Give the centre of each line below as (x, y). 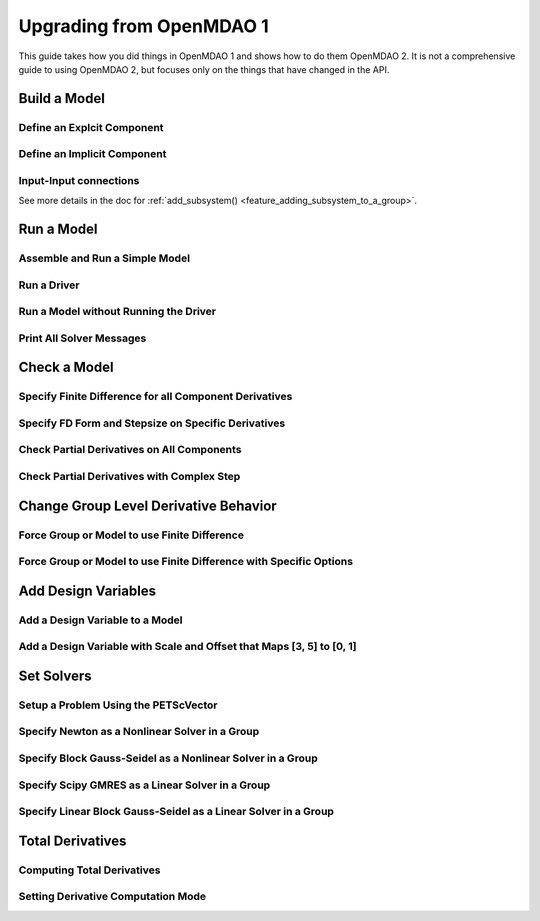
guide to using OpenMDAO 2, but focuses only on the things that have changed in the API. (204, 69)
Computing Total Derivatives (89, 870)
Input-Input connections (79, 180)
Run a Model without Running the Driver (117, 312)
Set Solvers (55, 675)
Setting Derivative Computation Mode (112, 897)
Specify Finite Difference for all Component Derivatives (155, 397)
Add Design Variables (87, 590)
